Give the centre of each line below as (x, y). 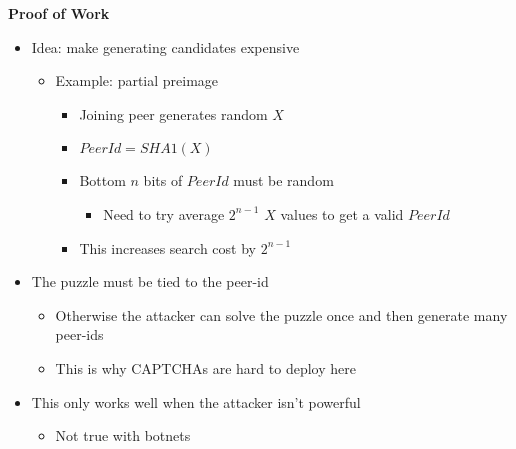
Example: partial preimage (137, 80)
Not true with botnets (123, 435)
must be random (283, 180)
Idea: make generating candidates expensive (165, 46)
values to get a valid (342, 213)
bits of (163, 180)
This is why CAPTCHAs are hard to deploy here (205, 367)
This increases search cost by (167, 247)
